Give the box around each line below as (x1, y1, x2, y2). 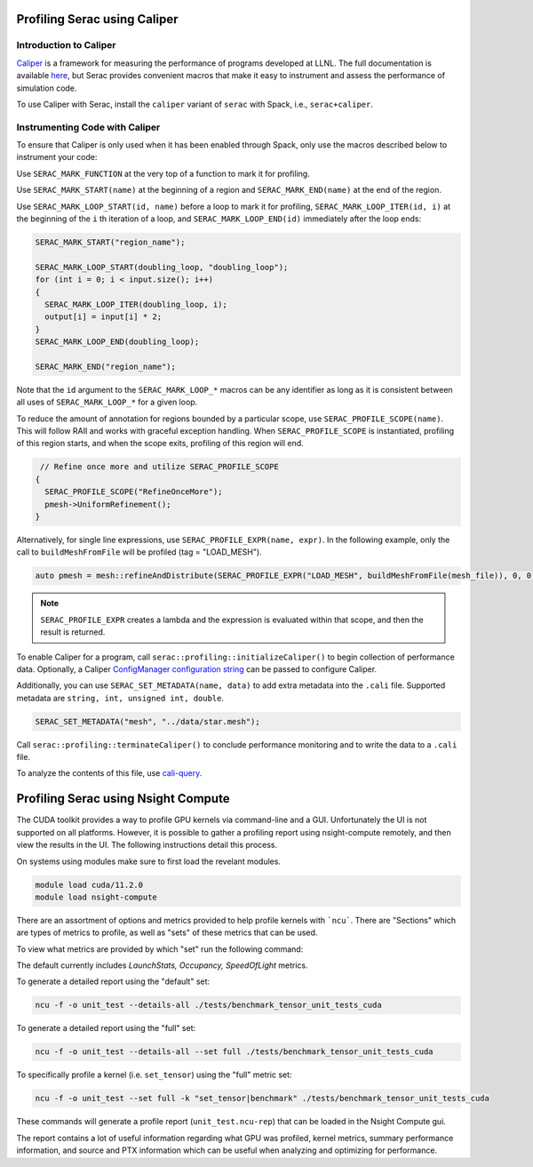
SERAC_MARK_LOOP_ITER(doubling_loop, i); (44, 299, 228, 309)
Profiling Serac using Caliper (16, 12, 179, 27)
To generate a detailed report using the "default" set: (16, 976, 211, 987)
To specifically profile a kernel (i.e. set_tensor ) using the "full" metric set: (16, 1069, 292, 1080)
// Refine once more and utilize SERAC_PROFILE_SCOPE (40, 462, 279, 472)
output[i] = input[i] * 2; (44, 312, 163, 322)
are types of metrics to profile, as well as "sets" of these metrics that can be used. (16, 927, 318, 938)
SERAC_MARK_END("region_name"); (35, 361, 177, 372)
